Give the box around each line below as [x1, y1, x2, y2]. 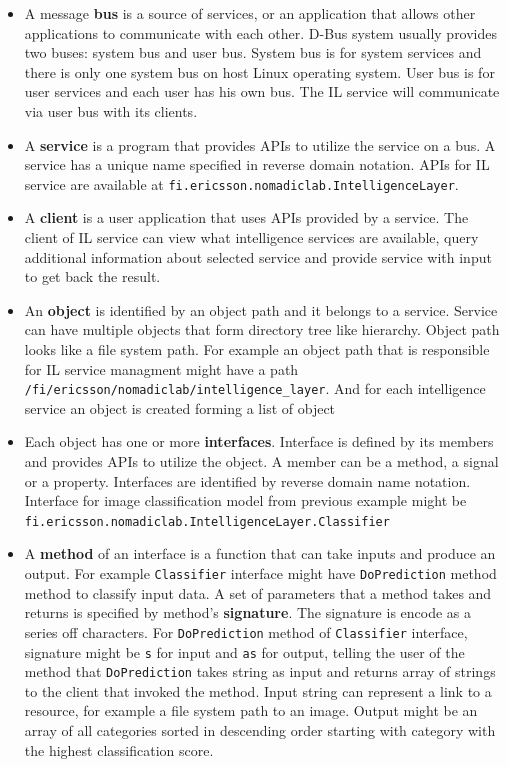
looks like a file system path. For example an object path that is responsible [24, 338, 490, 359]
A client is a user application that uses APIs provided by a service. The [24, 207, 469, 228]
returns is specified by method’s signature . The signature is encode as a [24, 602, 472, 623]
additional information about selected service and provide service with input [24, 246, 492, 267]
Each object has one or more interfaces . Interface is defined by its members [24, 431, 494, 452]
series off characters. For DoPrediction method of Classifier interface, [24, 621, 468, 642]
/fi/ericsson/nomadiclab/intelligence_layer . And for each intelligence [24, 378, 486, 399]
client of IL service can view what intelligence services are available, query [24, 227, 479, 247]
